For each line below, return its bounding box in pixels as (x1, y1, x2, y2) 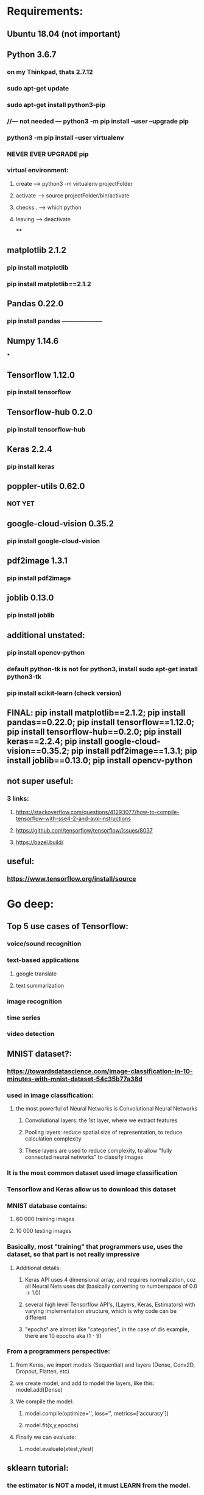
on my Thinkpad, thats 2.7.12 (7, 67, 93, 76)
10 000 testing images (15, 1227, 72, 1235)
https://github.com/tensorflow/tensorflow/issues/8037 (15, 826, 153, 834)
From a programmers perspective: (7, 1347, 110, 1356)
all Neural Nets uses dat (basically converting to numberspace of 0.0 (24, 1282, 197, 1290)
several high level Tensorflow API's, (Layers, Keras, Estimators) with (24, 1301, 195, 1308)
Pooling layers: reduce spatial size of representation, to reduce (24, 1129, 183, 1136)
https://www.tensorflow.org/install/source (7, 874, 136, 883)
